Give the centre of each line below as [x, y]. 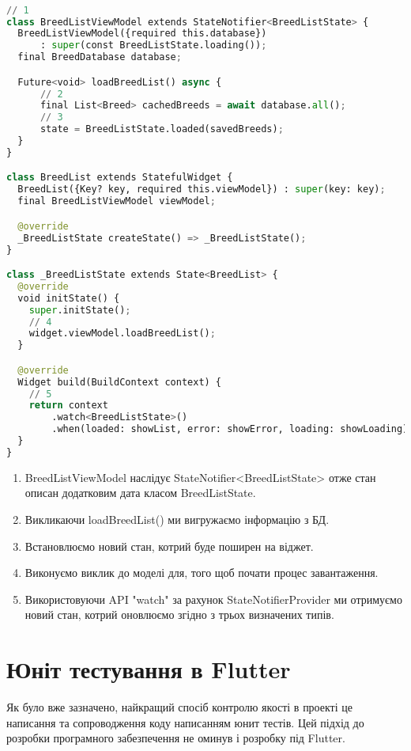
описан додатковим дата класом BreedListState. [140, 493]
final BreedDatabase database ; [100, 57]
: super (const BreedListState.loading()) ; [153, 46]
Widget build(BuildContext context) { [120, 382]
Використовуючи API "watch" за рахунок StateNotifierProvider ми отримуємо [213, 599]
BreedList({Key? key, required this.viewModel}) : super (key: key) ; [202, 190]
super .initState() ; [80, 310]
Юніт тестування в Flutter [149, 669]
